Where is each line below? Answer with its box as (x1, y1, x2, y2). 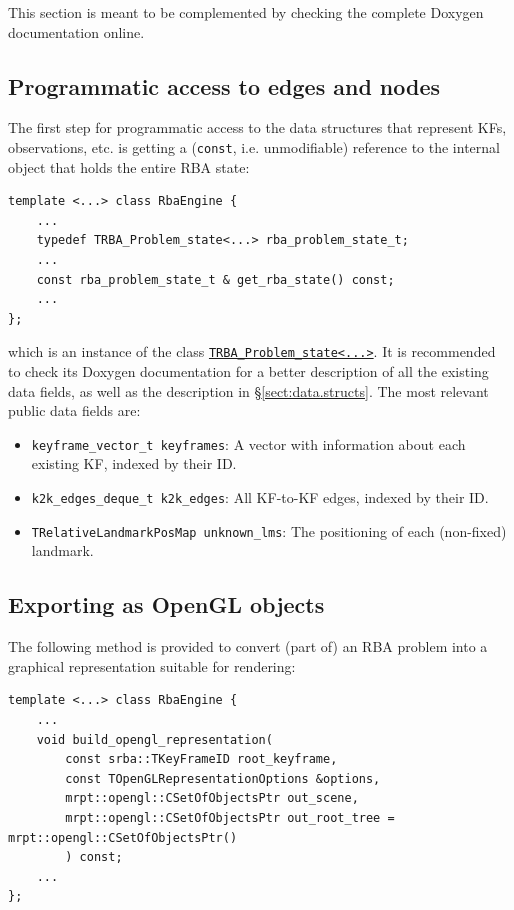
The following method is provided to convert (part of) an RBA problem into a (8, 636, 488, 657)
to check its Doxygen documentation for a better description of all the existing (8, 361, 489, 382)
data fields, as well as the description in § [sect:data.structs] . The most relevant (8, 380, 489, 401)
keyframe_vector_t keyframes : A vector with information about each (31, 433, 466, 454)
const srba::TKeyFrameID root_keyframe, (65, 752, 338, 767)
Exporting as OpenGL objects (8, 589, 325, 620)
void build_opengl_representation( (36, 732, 273, 747)
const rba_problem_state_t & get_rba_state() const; (36, 272, 395, 287)
